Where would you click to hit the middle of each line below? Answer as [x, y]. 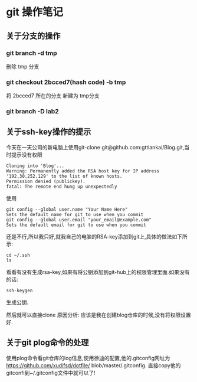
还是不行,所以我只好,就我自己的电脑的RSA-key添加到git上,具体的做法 [89, 236]
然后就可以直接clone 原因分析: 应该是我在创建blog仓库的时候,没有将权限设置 [99, 315]
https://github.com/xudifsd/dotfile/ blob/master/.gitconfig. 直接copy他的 [93, 365]
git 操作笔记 [35, 12]
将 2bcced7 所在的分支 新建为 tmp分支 [53, 96]
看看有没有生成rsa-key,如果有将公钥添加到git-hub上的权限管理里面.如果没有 [98, 272]
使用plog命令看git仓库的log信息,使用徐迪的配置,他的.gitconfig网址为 [88, 358]
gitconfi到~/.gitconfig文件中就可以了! [51, 373]
